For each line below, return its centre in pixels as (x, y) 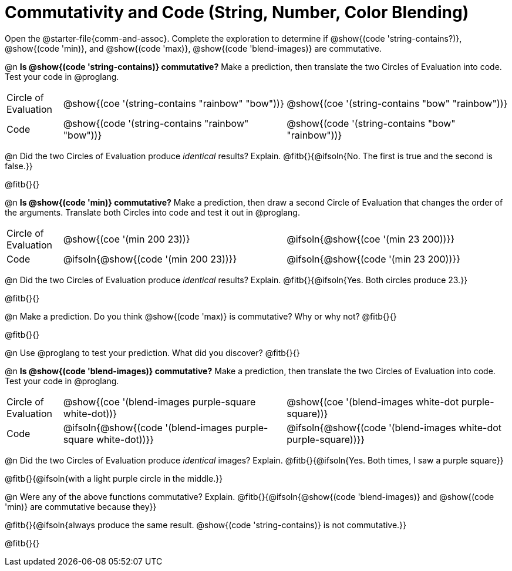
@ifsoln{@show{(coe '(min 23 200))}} (371, 239)
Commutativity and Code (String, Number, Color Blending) (237, 12)
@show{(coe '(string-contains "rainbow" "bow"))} (174, 103)
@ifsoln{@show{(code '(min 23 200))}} (373, 259)
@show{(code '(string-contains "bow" (371, 123)
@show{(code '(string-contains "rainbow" (156, 123)
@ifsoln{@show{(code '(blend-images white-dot (394, 427)
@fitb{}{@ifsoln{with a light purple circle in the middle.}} (114, 478)
